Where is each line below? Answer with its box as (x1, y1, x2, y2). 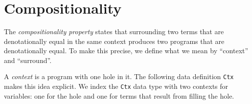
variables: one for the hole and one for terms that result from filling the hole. (4, 90, 234, 101)
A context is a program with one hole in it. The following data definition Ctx (4, 71, 234, 82)
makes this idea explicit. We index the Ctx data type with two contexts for (4, 81, 229, 91)
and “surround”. (4, 55, 52, 65)
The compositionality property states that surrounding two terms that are (4, 26, 224, 37)
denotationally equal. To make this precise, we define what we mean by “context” (4, 45, 249, 56)
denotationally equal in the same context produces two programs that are (4, 36, 225, 46)
